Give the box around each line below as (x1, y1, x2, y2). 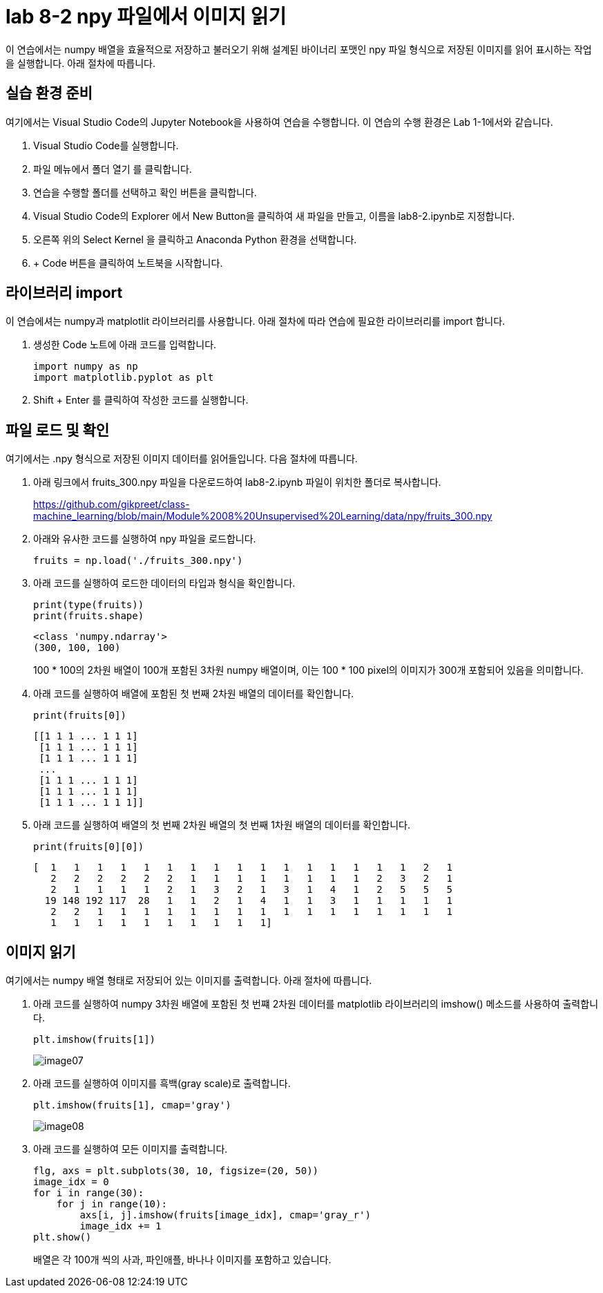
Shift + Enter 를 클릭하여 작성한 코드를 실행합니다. (33, 394, 249, 406)
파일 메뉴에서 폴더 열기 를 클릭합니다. (33, 162, 192, 175)
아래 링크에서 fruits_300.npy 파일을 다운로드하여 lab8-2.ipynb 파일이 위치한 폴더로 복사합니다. (33, 476, 441, 489)
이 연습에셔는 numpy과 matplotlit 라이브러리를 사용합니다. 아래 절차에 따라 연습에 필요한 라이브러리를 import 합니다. (6, 315, 506, 328)
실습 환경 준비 (6, 84, 93, 102)
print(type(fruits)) (33, 599, 144, 611)
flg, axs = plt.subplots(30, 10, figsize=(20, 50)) (33, 1165, 319, 1177)
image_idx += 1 (79, 1220, 162, 1232)
